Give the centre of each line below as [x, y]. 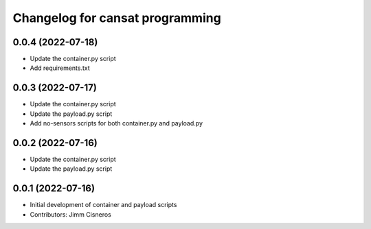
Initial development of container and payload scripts [103, 205]
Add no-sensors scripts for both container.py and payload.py [116, 123]
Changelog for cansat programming [117, 18]
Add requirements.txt [60, 68]
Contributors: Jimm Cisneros [70, 214]
